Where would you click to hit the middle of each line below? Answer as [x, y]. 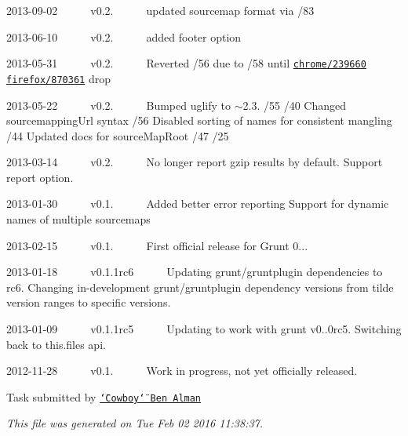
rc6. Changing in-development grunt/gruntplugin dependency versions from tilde [200, 287]
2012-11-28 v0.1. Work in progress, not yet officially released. [182, 371]
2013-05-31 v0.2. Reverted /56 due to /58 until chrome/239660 [186, 63]
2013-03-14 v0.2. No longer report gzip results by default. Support [195, 162]
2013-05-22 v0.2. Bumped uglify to [119, 105]
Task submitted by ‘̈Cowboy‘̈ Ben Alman [104, 396]
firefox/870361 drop [58, 78]
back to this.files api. [56, 344]
